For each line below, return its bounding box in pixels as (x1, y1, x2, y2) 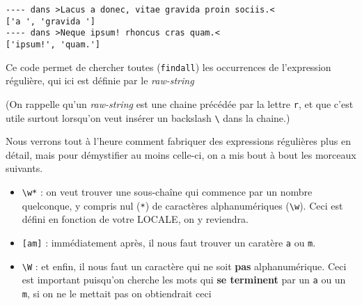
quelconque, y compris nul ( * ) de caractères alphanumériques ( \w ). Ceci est (22, 198, 343, 212)
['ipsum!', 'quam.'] (6, 39, 101, 49)
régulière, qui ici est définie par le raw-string (6, 73, 194, 88)
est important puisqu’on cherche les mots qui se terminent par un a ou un (22, 272, 346, 287)
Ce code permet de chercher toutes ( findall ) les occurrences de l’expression (6, 59, 331, 74)
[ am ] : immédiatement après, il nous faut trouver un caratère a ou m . (22, 235, 316, 249)
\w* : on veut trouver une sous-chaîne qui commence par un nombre (22, 184, 313, 198)
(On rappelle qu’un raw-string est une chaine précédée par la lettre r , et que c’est (6, 96, 354, 111)
